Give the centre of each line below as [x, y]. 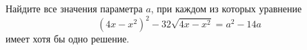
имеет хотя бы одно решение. [68, 39]
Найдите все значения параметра [74, 8]
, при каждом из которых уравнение [226, 8]
